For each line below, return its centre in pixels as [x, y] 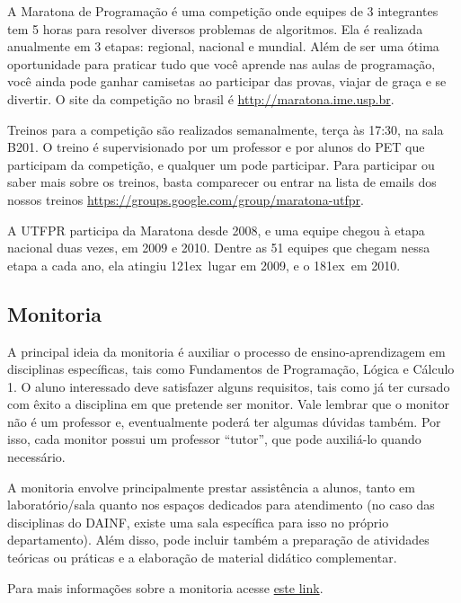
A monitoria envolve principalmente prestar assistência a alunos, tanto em [211, 487]
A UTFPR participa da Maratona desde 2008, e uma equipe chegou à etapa [216, 230]
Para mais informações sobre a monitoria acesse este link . [165, 587]
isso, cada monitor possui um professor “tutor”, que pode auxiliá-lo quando [214, 439]
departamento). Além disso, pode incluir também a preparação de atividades [218, 540]
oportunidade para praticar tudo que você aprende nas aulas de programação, [222, 63]
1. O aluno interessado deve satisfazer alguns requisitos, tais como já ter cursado [229, 386]
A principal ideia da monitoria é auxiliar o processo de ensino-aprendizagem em [226, 351]
